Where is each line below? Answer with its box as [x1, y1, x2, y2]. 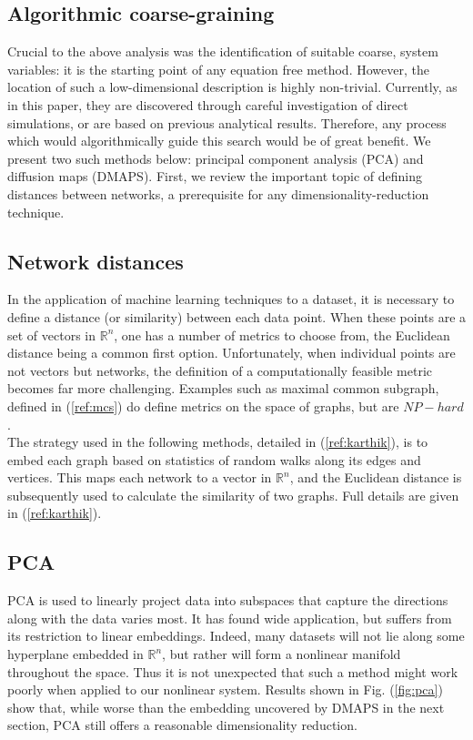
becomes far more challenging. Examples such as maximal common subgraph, [7, 379, 439, 398]
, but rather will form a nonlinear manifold [162, 644, 401, 664]
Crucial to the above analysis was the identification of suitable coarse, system [7, 42, 438, 61]
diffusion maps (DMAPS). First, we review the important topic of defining [7, 167, 422, 186]
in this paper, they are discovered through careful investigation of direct [7, 95, 408, 114]
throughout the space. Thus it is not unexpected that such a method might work [7, 662, 458, 681]
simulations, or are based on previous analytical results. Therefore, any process [7, 113, 447, 132]
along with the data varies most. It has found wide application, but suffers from [7, 608, 452, 627]
